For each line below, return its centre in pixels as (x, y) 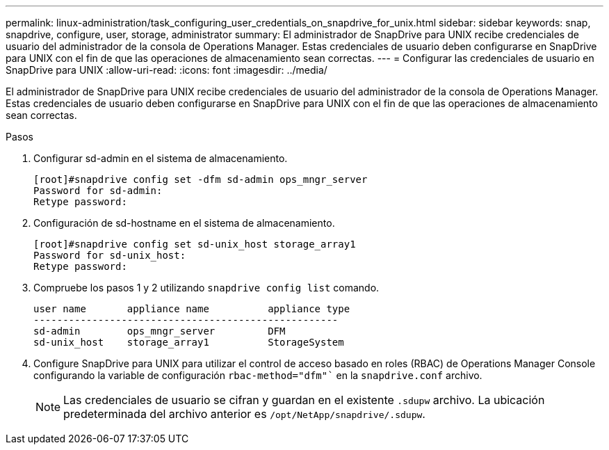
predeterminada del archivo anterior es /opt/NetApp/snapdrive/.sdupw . (244, 414)
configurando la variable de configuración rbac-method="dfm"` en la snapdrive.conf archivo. (258, 375)
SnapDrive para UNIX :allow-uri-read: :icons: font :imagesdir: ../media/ (167, 70)
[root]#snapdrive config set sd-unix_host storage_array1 (195, 244)
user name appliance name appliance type (192, 309)
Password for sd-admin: (98, 191)
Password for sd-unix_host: (110, 255)
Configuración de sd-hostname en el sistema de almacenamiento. (184, 223)
